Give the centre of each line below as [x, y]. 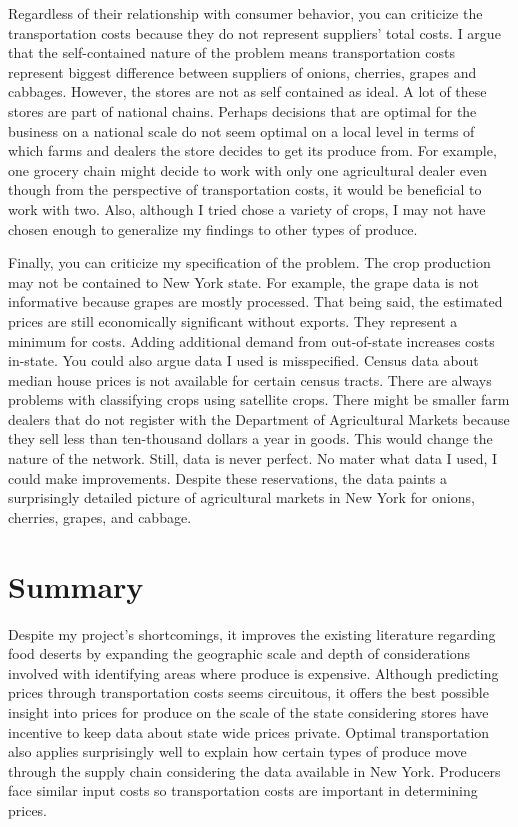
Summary [76, 585]
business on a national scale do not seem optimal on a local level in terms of [241, 130]
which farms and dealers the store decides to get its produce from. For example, [252, 150]
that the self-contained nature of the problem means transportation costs [231, 52]
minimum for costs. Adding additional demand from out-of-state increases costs [251, 340]
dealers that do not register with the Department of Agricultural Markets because [259, 418]
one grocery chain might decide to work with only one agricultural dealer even [247, 169]
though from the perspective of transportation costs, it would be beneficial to [245, 189]
